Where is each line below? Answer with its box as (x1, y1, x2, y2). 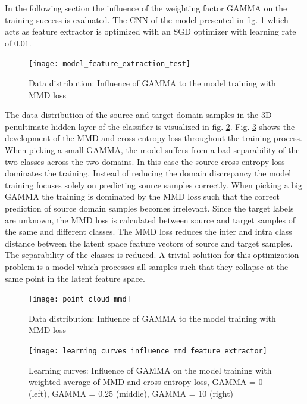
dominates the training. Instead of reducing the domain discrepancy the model (5, 167, 292, 179)
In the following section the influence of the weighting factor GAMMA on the (5, 2, 287, 14)
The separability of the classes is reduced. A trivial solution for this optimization (5, 248, 299, 261)
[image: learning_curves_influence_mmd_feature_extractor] (29, 346, 267, 355)
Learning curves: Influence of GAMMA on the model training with (29, 363, 272, 376)
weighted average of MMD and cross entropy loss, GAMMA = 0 (29, 375, 263, 388)
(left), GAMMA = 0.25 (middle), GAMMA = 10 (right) (29, 387, 234, 399)
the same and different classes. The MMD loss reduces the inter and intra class (5, 225, 292, 238)
